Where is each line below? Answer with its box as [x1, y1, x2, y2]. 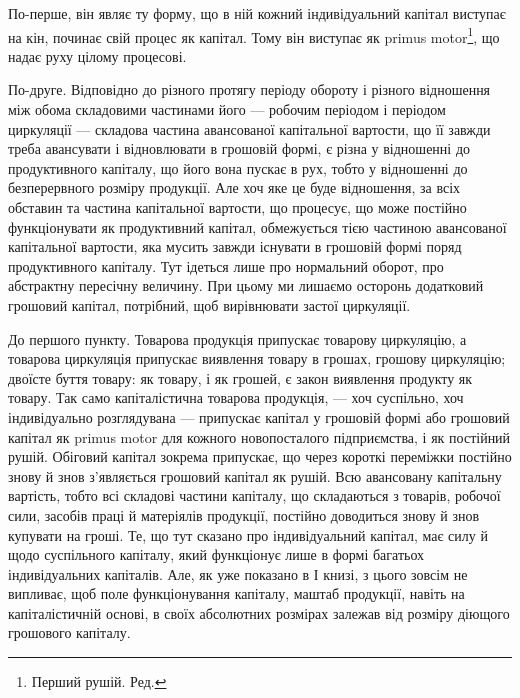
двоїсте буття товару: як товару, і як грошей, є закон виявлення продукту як [8, 367, 473, 388]
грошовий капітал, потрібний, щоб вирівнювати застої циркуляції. [8, 294, 411, 315]
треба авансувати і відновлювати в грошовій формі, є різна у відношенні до [8, 138, 471, 159]
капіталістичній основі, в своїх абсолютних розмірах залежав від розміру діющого [8, 602, 510, 623]
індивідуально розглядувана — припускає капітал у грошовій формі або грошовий [8, 406, 510, 427]
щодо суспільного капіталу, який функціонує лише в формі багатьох [8, 544, 425, 565]
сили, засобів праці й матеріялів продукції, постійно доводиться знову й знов [8, 504, 480, 525]
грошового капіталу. [8, 622, 131, 643]
